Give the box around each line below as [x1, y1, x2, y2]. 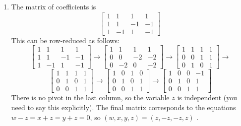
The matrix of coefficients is [11, 1, 96, 11]
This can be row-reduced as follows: [11, 35, 120, 45]
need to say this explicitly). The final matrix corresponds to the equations [11, 102, 236, 113]
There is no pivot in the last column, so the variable [11, 92, 170, 103]
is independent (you [177, 92, 238, 103]
